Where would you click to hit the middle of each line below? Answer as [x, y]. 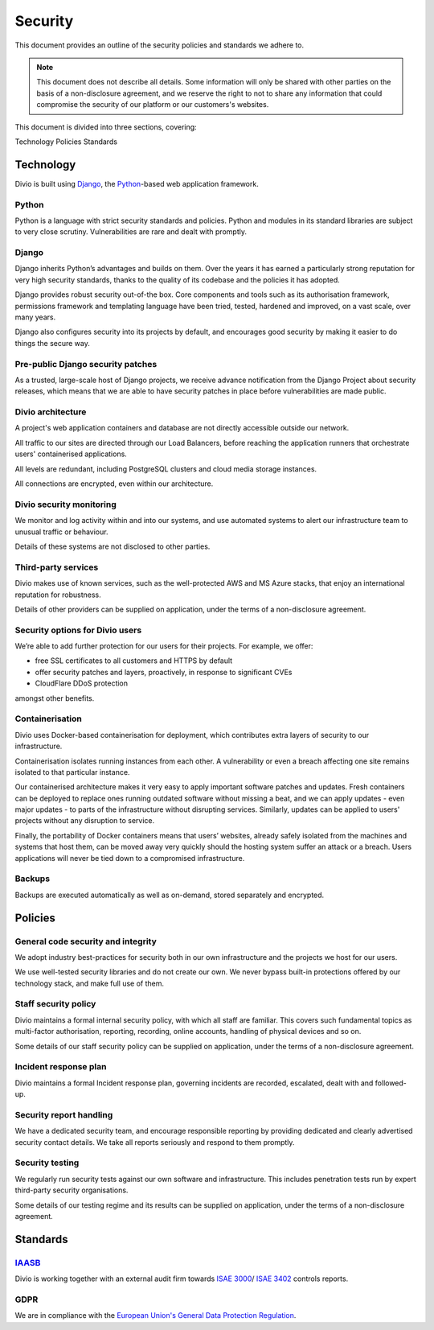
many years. [35, 317]
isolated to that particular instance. [72, 772]
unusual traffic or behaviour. [61, 532]
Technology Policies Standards [66, 142]
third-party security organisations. [72, 1190]
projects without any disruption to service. [85, 821]
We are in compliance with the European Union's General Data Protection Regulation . [156, 1316]
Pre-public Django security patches [86, 364]
